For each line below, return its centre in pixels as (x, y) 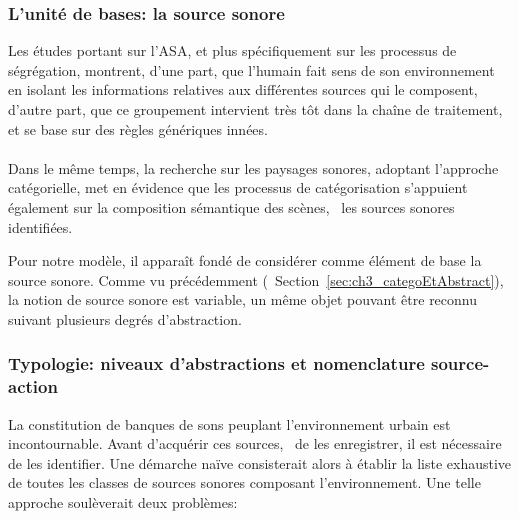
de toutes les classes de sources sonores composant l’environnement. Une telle (244, 482)
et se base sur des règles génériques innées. (138, 128)
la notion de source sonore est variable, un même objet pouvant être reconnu (243, 299)
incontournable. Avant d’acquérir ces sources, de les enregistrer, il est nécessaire (255, 443)
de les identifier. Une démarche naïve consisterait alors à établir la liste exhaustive (260, 462)
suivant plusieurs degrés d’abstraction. (125, 318)
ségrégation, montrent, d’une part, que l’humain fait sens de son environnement (251, 69)
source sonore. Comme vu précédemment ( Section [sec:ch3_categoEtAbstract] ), (256, 279)
